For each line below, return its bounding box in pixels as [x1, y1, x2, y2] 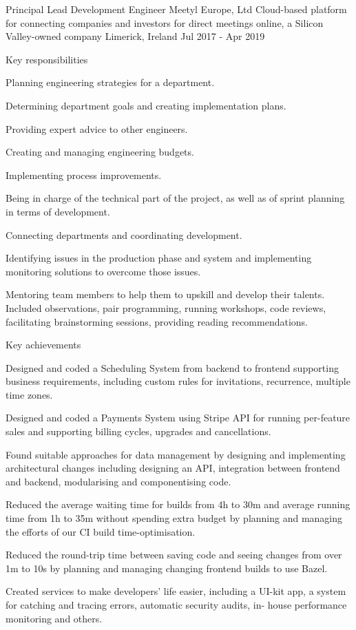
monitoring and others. [6, 611, 103, 625]
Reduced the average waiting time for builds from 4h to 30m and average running [6, 497, 350, 512]
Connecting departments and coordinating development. [6, 227, 242, 242]
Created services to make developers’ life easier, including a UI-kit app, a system [6, 584, 346, 598]
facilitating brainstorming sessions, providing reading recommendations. [6, 314, 308, 328]
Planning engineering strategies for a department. [6, 75, 215, 90]
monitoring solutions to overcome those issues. [6, 264, 201, 278]
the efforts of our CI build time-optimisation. [6, 524, 196, 538]
